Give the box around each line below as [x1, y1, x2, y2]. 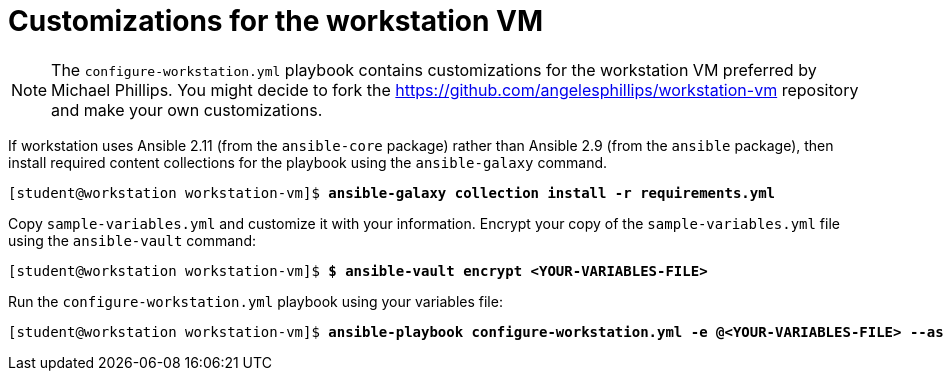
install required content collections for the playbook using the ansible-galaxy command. [8, 153, 608, 171]
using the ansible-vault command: [8, 231, 256, 249]
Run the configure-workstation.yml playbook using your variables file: [8, 292, 503, 310]
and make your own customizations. [51, 99, 323, 120]
